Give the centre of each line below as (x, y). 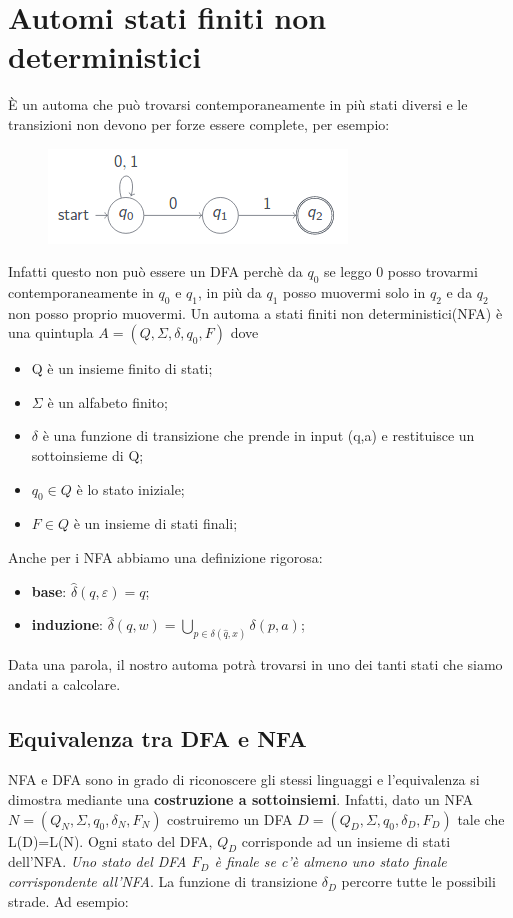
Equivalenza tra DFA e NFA (157, 737)
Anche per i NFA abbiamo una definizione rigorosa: (165, 557)
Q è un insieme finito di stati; (122, 368)
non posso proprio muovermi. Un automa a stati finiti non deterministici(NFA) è (255, 312)
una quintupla (51, 332)
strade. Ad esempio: (68, 900)
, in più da (229, 291)
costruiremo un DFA (230, 818)
